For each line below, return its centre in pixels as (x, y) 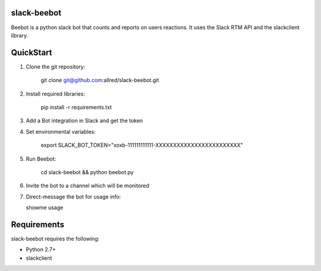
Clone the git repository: (56, 67)
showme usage (45, 207)
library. (20, 35)
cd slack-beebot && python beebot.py (87, 172)
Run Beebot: (41, 159)
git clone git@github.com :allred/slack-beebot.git (100, 80)
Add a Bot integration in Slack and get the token (84, 121)
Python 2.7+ (41, 250)
